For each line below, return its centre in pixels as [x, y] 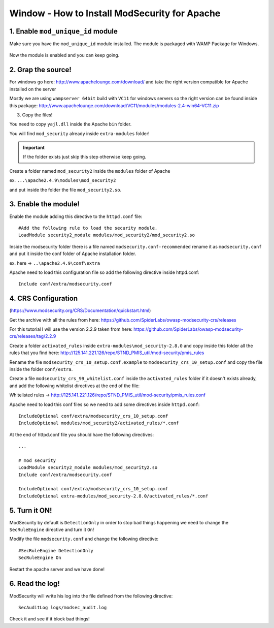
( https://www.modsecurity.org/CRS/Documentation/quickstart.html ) [80, 310]
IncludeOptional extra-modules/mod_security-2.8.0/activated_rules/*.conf [113, 496]
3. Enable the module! [44, 204]
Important [34, 148]
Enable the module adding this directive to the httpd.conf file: [76, 216]
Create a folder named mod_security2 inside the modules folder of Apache [90, 171]
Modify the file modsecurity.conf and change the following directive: [84, 539]
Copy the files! [37, 115]
